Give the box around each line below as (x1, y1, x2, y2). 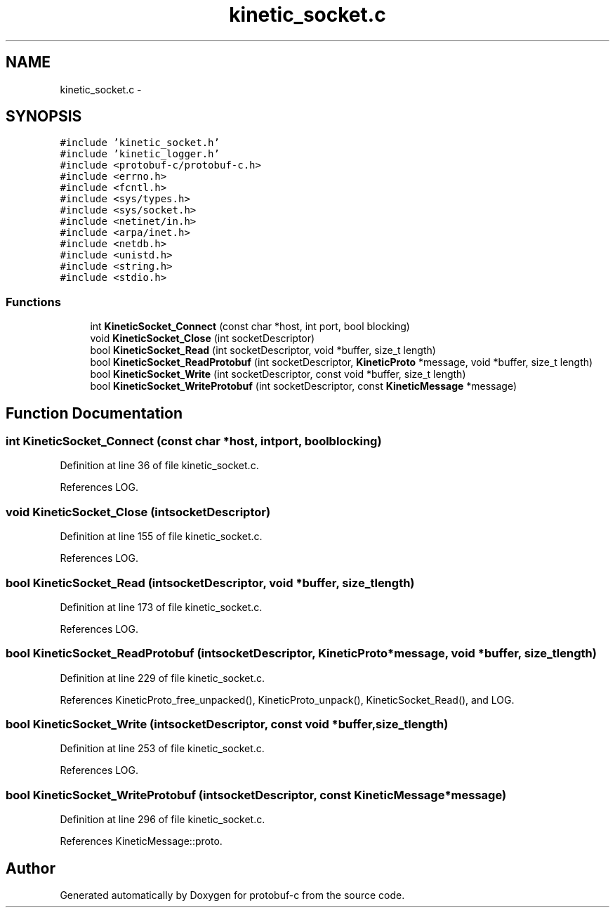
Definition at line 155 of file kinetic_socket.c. (60, 530, 263, 543)
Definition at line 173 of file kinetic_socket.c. (60, 600, 263, 613)
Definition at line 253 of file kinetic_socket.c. (60, 742, 265, 755)
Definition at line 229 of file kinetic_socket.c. (60, 671, 265, 684)
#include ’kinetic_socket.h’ (60, 137, 220, 149)
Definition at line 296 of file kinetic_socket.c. (60, 813, 265, 826)
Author (6, 859, 55, 877)
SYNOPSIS (6, 107, 82, 126)
